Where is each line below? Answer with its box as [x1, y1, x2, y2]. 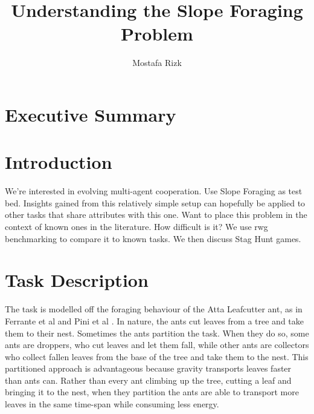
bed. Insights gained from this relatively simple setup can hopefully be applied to [5, 196, 306, 209]
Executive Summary [5, 102, 176, 126]
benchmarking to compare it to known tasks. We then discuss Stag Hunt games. [5, 232, 301, 245]
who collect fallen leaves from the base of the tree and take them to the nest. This [5, 350, 309, 363]
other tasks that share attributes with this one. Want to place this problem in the [5, 208, 307, 221]
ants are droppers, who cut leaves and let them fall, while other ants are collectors [5, 338, 309, 351]
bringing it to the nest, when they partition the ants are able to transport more [5, 386, 299, 398]
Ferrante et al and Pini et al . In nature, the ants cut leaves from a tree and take [5, 314, 304, 327]
